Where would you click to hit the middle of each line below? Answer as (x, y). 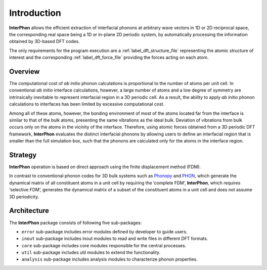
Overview (24, 71)
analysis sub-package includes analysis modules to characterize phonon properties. (110, 259)
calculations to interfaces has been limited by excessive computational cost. (87, 104)
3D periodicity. (24, 197)
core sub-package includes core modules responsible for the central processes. (104, 245)
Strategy (23, 155)
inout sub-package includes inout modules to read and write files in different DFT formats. (115, 239)
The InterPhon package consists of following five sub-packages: (75, 223)
